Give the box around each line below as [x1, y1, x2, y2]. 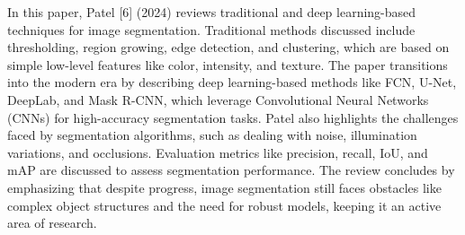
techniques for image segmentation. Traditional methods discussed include [7, 20, 416, 39]
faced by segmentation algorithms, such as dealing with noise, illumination [7, 126, 417, 144]
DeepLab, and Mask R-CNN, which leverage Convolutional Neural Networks [7, 90, 429, 109]
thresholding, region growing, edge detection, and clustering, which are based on [7, 38, 450, 57]
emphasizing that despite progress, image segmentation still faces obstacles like [7, 178, 442, 196]
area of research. [7, 213, 97, 232]
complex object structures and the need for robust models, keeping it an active [7, 196, 442, 214]
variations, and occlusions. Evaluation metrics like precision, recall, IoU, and [7, 143, 428, 161]
